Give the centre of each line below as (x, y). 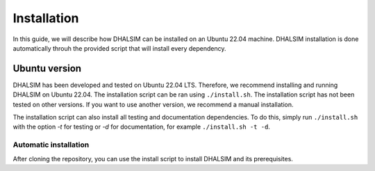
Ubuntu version (47, 68)
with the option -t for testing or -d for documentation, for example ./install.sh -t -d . (142, 127)
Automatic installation (51, 145)
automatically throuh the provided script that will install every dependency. (119, 48)
